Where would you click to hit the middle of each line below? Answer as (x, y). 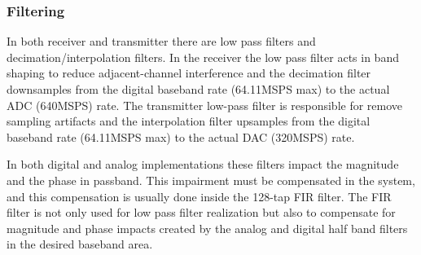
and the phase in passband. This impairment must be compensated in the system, (211, 180)
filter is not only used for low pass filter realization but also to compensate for (201, 212)
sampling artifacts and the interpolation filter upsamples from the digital (189, 121)
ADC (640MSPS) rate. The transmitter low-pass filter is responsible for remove (205, 105)
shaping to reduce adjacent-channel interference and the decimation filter (189, 73)
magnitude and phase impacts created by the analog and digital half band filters (207, 228)
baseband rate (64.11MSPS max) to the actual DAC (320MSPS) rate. (181, 136)
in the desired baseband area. (80, 244)
